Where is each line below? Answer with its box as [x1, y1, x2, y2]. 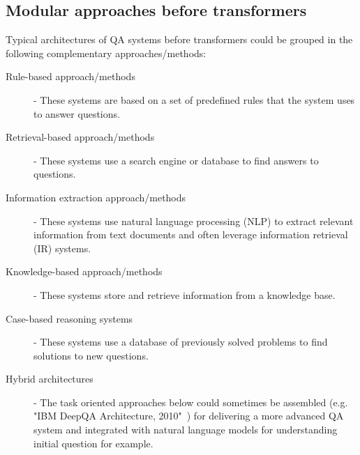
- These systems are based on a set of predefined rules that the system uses [33, 92, 355, 107]
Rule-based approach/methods [6, 69, 135, 84]
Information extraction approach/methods [6, 190, 186, 204]
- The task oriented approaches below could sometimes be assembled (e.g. [33, 394, 348, 409]
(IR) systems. [33, 240, 91, 255]
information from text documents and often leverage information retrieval [33, 227, 348, 242]
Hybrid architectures [6, 371, 93, 386]
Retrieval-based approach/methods [6, 130, 155, 144]
